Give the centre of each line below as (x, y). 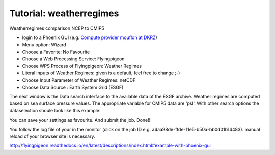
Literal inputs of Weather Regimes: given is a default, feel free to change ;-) (101, 73)
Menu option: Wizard (44, 45)
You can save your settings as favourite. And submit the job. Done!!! (81, 120)
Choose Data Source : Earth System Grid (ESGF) (73, 87)
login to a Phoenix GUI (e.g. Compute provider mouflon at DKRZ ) (90, 37)
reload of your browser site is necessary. (52, 136)
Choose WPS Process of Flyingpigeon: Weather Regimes (82, 66)
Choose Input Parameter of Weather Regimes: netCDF (79, 80)
